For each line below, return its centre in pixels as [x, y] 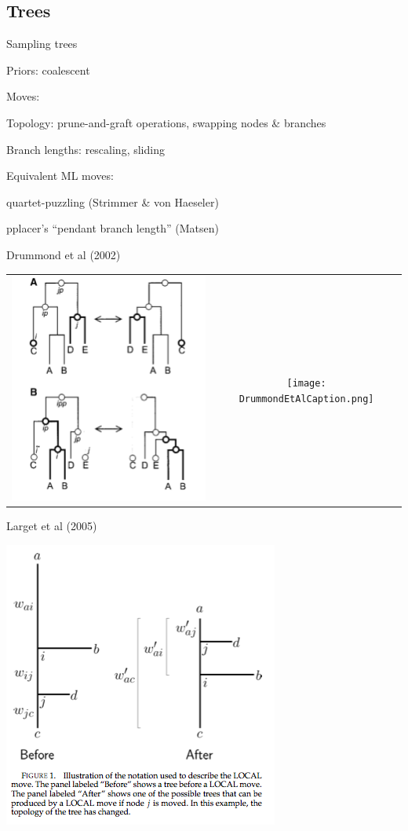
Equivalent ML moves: [60, 176]
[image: [306, 383]
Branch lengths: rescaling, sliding [86, 149]
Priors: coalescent [48, 70]
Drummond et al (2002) [64, 254]
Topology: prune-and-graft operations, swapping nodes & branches [166, 122]
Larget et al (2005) [52, 526]
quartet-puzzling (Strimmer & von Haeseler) [113, 201]
